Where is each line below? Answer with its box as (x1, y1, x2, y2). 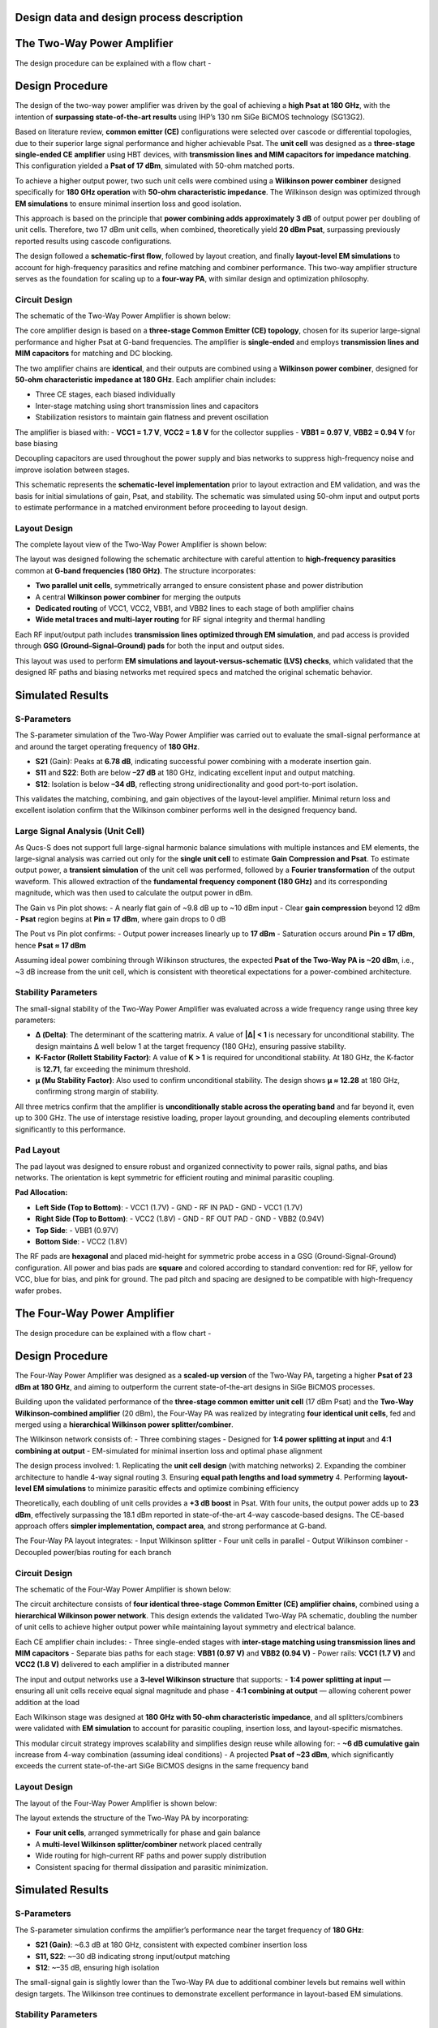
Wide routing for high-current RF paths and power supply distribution (35, 1850, 267, 1861)
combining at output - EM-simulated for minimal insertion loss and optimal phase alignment (15, 1446, 323, 1455)
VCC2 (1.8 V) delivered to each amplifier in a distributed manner (15, 1660, 230, 1669)
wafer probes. (15, 1286, 62, 1295)
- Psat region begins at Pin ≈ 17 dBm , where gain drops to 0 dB (15, 913, 226, 924)
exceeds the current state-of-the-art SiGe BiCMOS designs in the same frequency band (15, 1761, 309, 1771)
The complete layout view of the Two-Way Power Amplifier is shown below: (15, 539, 268, 549)
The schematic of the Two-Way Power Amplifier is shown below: (15, 311, 231, 320)
